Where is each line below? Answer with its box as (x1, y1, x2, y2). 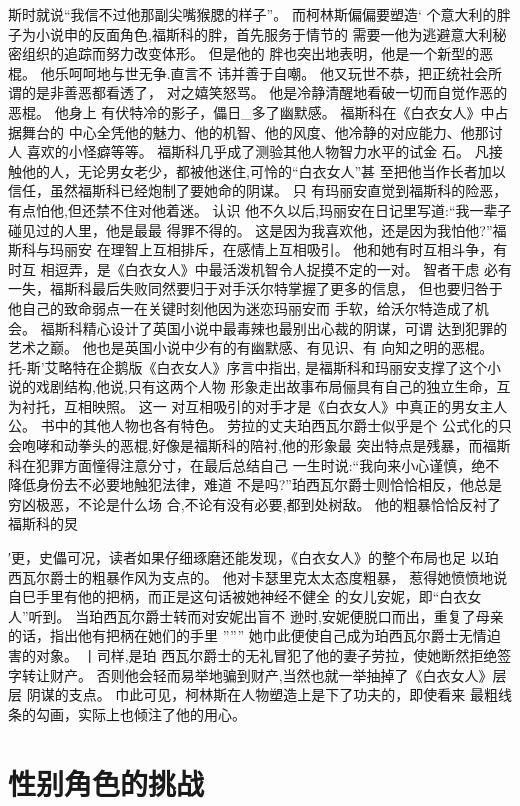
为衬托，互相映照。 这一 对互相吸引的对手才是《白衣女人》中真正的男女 (8, 395, 480, 416)
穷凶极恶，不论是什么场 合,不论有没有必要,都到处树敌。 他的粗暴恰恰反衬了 (8, 493, 502, 514)
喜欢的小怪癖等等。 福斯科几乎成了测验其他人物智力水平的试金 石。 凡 (26, 141, 489, 162)
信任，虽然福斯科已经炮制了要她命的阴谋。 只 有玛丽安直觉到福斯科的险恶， (8, 180, 508, 201)
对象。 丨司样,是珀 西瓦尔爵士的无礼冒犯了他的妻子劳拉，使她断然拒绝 (35, 645, 498, 665)
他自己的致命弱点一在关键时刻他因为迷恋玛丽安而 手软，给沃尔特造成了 (8, 297, 475, 318)
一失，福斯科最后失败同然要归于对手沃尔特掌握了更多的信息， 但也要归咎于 (8, 278, 503, 299)
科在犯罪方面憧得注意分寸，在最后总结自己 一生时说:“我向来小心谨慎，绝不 (8, 454, 500, 475)
